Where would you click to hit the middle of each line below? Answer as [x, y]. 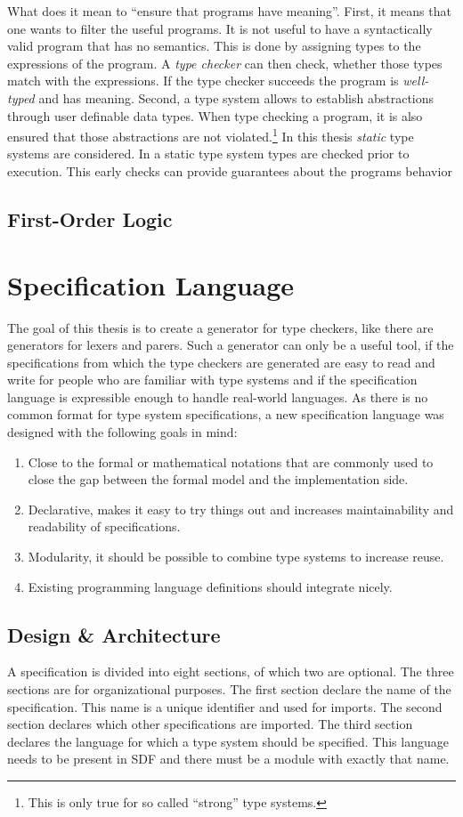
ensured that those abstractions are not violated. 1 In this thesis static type [211, 135]
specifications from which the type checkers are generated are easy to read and [221, 362]
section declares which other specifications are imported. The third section [210, 724]
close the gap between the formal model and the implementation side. [218, 479]
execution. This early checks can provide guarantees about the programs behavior [230, 171]
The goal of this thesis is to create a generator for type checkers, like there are [220, 327]
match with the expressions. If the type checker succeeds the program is [203, 81]
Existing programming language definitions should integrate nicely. [210, 586]
